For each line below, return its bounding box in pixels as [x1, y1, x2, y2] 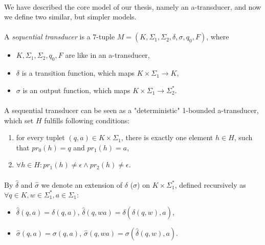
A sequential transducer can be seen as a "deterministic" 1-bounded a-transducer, [4, 104, 259, 115]
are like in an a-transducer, [65, 50, 150, 60]
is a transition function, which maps [21, 68, 135, 78]
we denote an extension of [41, 179, 123, 190]
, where [206, 31, 229, 42]
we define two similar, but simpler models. [4, 11, 137, 22]
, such [234, 132, 253, 143]
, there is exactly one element [121, 132, 213, 143]
